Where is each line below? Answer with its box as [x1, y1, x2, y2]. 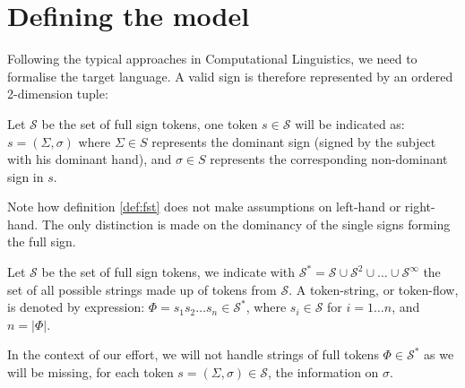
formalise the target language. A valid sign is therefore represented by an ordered [7, 66, 453, 85]
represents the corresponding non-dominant [210, 150, 448, 168]
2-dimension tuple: [7, 84, 108, 103]
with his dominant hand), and [7, 150, 172, 168]
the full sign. [7, 232, 76, 251]
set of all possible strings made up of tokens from [7, 280, 277, 298]
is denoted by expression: [7, 297, 145, 316]
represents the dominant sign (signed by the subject [151, 132, 436, 151]
